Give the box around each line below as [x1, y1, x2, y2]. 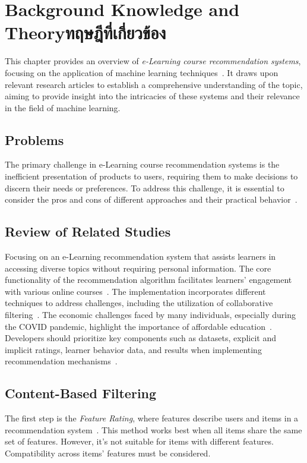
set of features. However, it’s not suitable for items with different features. [5, 435, 274, 448]
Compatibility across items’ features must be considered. [5, 446, 211, 459]
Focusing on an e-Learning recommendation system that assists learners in [5, 250, 276, 263]
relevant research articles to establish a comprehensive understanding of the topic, [5, 78, 303, 90]
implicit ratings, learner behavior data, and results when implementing [5, 343, 262, 355]
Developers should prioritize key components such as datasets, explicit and [5, 332, 277, 344]
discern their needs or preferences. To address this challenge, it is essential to [5, 181, 284, 194]
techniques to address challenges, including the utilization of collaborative [5, 297, 273, 309]
